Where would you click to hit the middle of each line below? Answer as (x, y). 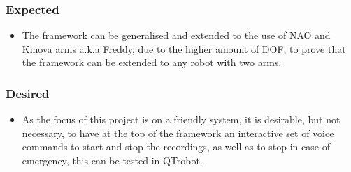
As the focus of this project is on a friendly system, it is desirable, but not (181, 119)
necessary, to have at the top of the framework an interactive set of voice (178, 133)
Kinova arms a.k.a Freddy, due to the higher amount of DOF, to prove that (184, 48)
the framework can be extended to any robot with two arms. (152, 62)
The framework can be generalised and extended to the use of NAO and (176, 35)
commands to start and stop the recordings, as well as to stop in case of (176, 147)
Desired (28, 93)
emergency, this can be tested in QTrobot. (112, 160)
